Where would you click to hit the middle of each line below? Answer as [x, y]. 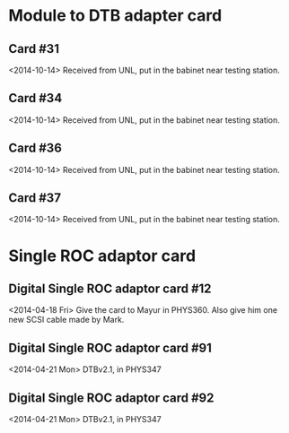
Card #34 [35, 98]
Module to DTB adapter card [115, 16]
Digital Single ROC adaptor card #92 [111, 398]
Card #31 [34, 49]
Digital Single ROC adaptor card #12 [110, 289]
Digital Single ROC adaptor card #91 [110, 347]
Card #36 [35, 148]
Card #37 [35, 198]
